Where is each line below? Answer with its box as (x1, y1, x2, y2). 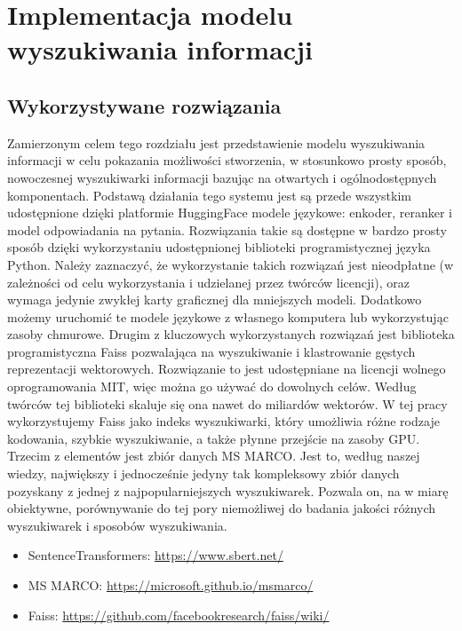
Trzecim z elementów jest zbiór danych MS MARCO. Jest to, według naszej (7, 446, 420, 465)
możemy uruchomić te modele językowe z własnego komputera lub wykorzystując (7, 307, 449, 326)
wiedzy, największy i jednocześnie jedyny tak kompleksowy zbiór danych (7, 464, 400, 483)
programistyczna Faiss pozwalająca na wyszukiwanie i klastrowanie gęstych (7, 342, 416, 360)
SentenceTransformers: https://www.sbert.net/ (28, 546, 283, 564)
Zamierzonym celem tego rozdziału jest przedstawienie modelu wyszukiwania (7, 133, 426, 152)
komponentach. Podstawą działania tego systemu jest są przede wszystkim (7, 185, 411, 204)
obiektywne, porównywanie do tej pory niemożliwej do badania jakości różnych (7, 499, 436, 517)
